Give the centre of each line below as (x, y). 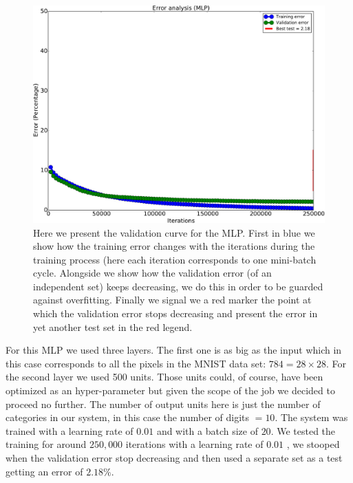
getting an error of (44, 471)
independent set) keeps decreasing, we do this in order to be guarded (178, 286)
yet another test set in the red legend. (113, 326)
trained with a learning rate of (69, 430)
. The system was (311, 417)
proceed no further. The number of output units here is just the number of (163, 404)
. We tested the (303, 430)
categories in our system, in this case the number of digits (128, 417)
